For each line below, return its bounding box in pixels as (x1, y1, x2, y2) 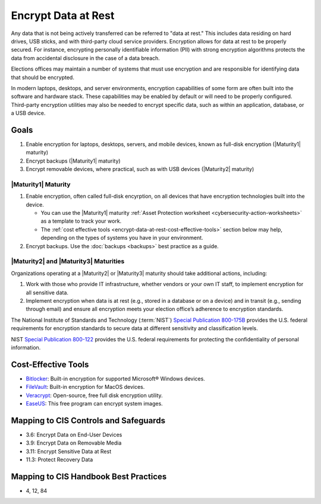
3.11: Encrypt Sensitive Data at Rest (26, 448, 112, 455)
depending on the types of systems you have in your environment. (40, 234, 203, 242)
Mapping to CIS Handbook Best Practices (11, 471, 167, 481)
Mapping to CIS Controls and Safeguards (11, 416, 166, 426)
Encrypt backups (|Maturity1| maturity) (26, 157, 121, 164)
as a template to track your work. (40, 217, 122, 225)
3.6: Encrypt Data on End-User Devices (26, 431, 122, 438)
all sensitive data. (26, 289, 68, 296)
